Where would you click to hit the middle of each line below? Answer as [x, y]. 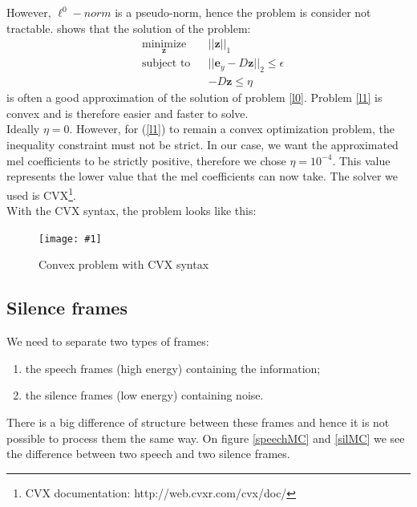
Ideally [23, 129]
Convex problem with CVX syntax [124, 264]
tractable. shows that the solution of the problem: [129, 28]
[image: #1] [70, 239]
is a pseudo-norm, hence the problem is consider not [243, 12]
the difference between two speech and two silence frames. [148, 454]
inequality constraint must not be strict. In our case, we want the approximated [202, 145]
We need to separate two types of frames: [108, 341]
